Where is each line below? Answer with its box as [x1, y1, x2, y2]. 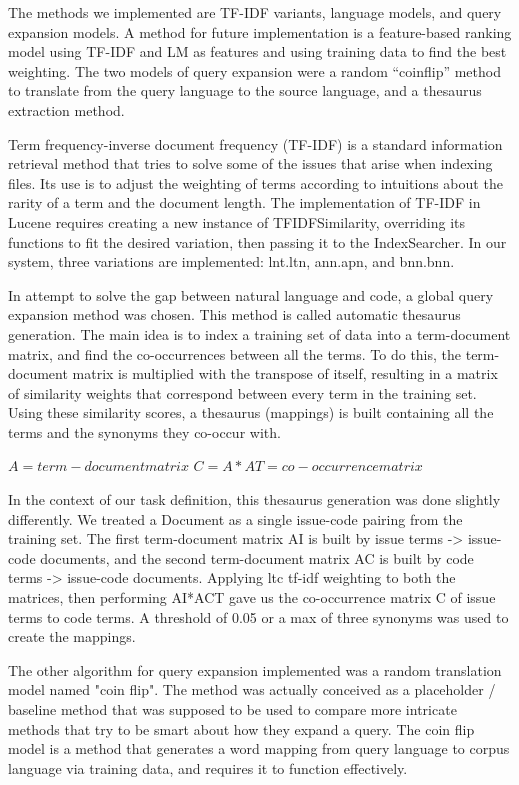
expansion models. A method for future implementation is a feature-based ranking [8, 21, 512, 42]
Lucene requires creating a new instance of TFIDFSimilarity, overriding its [8, 211, 466, 232]
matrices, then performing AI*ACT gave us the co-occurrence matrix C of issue [8, 587, 496, 608]
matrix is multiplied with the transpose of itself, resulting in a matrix [72, 363, 498, 384]
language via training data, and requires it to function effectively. [8, 757, 408, 778]
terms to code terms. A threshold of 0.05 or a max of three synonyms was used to [8, 606, 509, 627]
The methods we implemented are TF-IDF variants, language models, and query [8, 2, 502, 22]
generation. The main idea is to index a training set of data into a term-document [8, 323, 511, 344]
